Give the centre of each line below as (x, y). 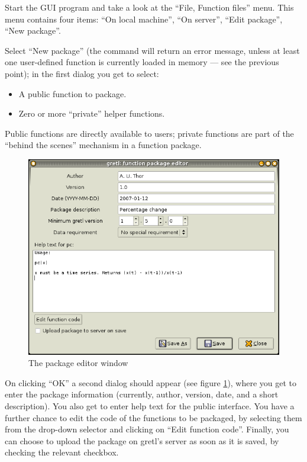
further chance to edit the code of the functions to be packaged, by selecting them (153, 417)
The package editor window (78, 363)
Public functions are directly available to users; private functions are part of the (149, 133)
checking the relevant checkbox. (62, 452)
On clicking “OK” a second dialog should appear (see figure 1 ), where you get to (151, 382)
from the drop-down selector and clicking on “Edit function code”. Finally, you (147, 429)
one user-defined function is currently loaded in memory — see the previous (142, 62)
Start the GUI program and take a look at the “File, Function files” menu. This (149, 7)
